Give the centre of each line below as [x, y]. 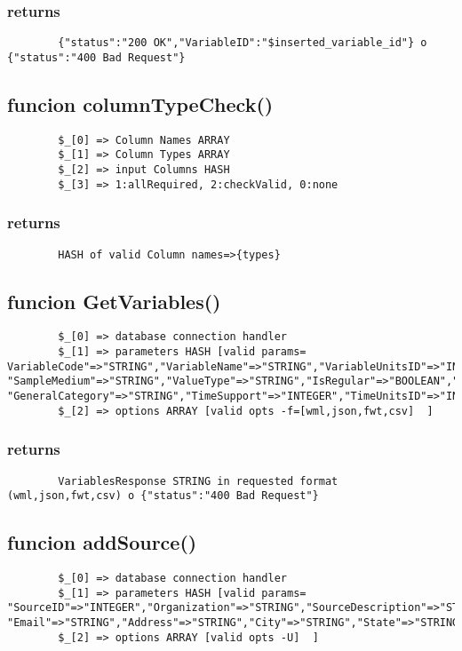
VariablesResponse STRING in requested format [198, 481]
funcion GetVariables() [114, 301]
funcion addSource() [102, 542]
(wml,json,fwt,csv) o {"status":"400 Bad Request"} [163, 496]
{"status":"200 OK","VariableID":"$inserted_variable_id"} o [243, 43]
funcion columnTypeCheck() [140, 103]
